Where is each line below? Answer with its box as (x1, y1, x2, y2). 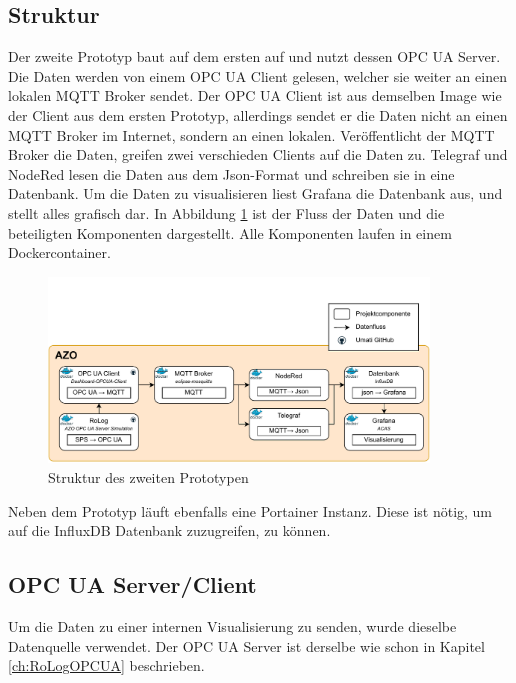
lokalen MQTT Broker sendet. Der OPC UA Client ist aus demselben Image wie (8, 85, 502, 106)
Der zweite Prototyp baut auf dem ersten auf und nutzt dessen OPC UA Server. (8, 46, 501, 67)
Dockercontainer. (8, 242, 111, 263)
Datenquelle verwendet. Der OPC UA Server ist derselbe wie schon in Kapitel (8, 635, 485, 656)
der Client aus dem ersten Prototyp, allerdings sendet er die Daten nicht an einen (8, 104, 508, 125)
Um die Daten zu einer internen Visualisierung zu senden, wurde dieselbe (8, 616, 457, 636)
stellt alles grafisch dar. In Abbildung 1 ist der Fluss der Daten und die (8, 202, 445, 223)
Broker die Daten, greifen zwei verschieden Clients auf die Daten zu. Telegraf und (8, 144, 508, 165)
